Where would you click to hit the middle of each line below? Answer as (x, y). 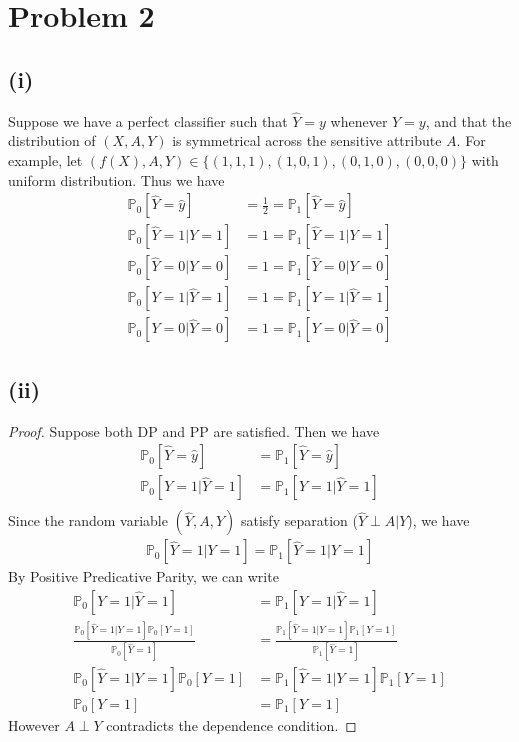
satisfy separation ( (299, 520)
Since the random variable (88, 520)
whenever (359, 120)
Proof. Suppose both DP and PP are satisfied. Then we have (194, 430)
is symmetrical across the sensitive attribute (307, 140)
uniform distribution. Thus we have (116, 179)
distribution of (52, 140)
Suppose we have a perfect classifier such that (148, 120)
